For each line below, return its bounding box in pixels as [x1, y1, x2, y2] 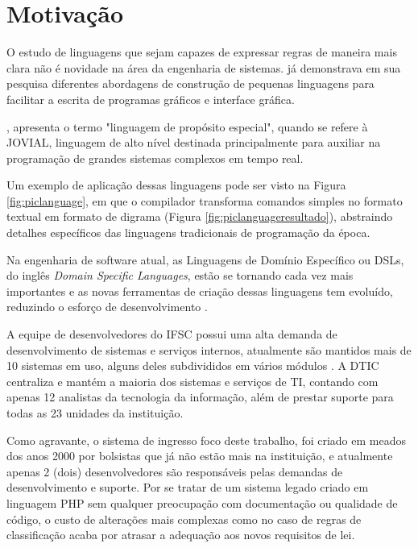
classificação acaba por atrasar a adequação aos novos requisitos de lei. [6, 526, 355, 543]
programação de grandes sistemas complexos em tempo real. [6, 149, 304, 166]
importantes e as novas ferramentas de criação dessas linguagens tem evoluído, [6, 282, 393, 299]
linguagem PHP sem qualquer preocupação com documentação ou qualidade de [6, 494, 398, 511]
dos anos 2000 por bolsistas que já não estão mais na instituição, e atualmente [6, 447, 393, 464]
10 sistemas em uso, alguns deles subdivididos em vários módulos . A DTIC [6, 357, 379, 374]
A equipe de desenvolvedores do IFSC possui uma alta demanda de [6, 326, 337, 342]
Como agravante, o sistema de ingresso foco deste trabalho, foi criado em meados [6, 431, 406, 448]
